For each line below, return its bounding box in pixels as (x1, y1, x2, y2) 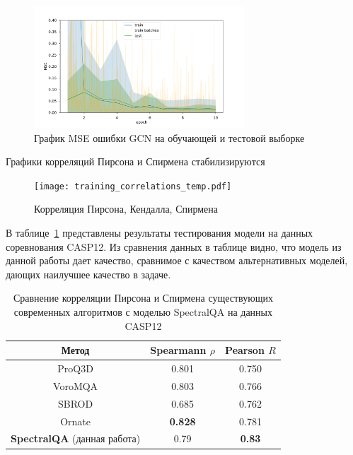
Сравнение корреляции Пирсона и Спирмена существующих (13, 290, 273, 305)
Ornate (60, 413, 91, 428)
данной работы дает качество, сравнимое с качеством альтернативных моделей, (6, 253, 348, 268)
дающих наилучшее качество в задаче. (6, 266, 171, 281)
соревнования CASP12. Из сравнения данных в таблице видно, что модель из (6, 239, 342, 254)
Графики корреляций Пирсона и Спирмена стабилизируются (6, 154, 265, 169)
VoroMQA (53, 378, 98, 393)
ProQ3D (57, 361, 93, 376)
